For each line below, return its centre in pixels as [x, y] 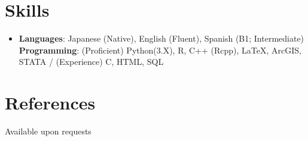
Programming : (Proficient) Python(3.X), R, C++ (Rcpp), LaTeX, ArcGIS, [160, 50]
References [50, 103]
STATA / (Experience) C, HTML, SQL [91, 62]
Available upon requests [48, 131]
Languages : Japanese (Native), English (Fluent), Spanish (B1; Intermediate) [161, 38]
